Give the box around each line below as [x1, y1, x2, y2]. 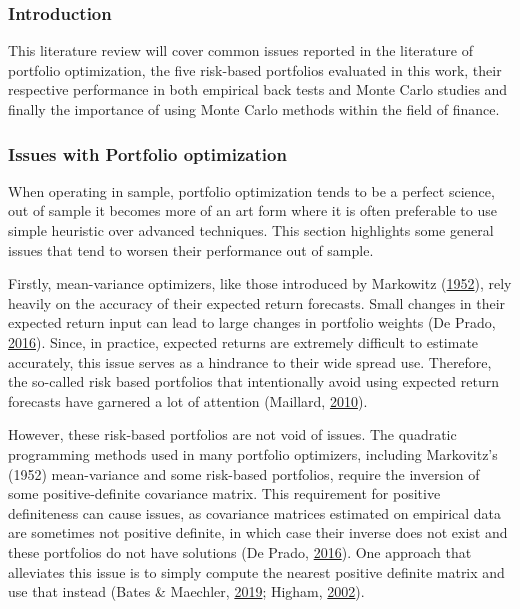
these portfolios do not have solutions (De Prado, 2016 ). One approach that [8, 541, 472, 562]
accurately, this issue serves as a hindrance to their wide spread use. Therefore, [8, 351, 492, 372]
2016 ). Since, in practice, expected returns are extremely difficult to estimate [8, 331, 479, 352]
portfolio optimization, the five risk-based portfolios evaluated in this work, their [8, 59, 502, 80]
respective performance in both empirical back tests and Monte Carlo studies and [8, 79, 508, 100]
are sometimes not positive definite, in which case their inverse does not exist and [8, 522, 508, 543]
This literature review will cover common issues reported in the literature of [8, 40, 473, 61]
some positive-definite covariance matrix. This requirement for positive [8, 483, 441, 504]
